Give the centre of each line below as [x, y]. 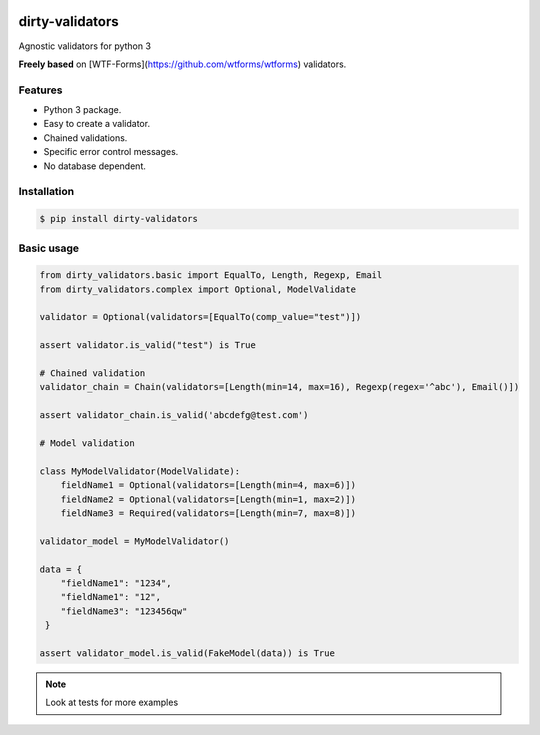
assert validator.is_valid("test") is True [148, 345]
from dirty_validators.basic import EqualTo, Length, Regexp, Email [211, 275]
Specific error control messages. [111, 152]
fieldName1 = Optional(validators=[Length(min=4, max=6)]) [208, 485]
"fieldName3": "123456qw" [124, 611]
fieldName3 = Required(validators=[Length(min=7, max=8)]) [208, 513]
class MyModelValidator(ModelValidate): [139, 471]
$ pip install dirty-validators [119, 219]
